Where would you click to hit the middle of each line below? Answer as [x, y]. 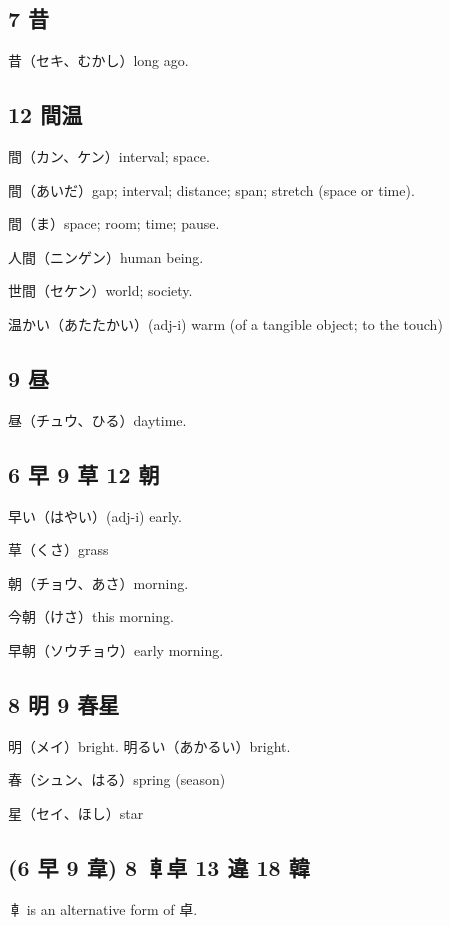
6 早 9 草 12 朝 [84, 473]
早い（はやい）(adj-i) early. [95, 515]
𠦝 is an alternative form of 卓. [103, 908]
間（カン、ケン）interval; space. [109, 156]
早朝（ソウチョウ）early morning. [116, 649]
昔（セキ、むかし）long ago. [98, 60]
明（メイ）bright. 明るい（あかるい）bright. [149, 745]
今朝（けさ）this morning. [91, 616]
